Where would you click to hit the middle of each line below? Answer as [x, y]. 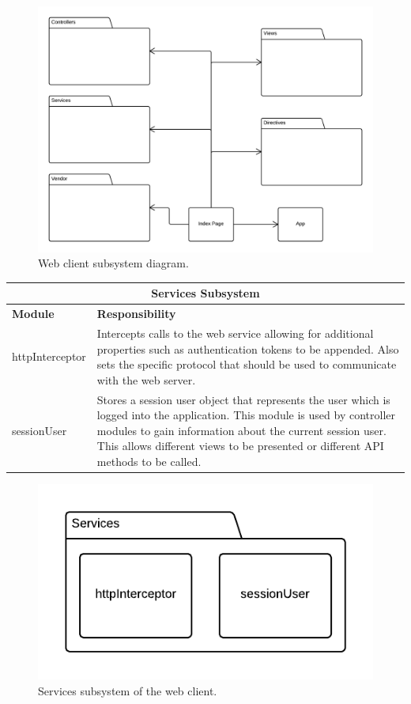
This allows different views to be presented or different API [240, 446]
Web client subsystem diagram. [113, 263]
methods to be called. [149, 461]
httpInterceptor [49, 356]
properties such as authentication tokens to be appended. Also [248, 348]
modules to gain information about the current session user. [241, 430]
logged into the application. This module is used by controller [246, 415]
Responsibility [136, 314]
